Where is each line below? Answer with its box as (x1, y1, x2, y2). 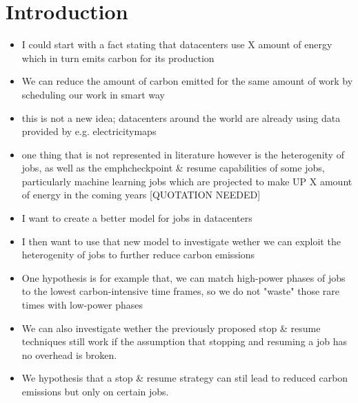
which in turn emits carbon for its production (21, 50, 215, 65)
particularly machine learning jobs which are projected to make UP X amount (21, 174, 352, 188)
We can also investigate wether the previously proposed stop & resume (21, 320, 321, 335)
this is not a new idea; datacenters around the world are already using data (21, 110, 341, 125)
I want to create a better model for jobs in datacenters (21, 211, 252, 225)
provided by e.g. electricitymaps (21, 124, 157, 138)
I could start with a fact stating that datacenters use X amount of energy (21, 37, 332, 52)
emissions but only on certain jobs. (21, 384, 169, 398)
